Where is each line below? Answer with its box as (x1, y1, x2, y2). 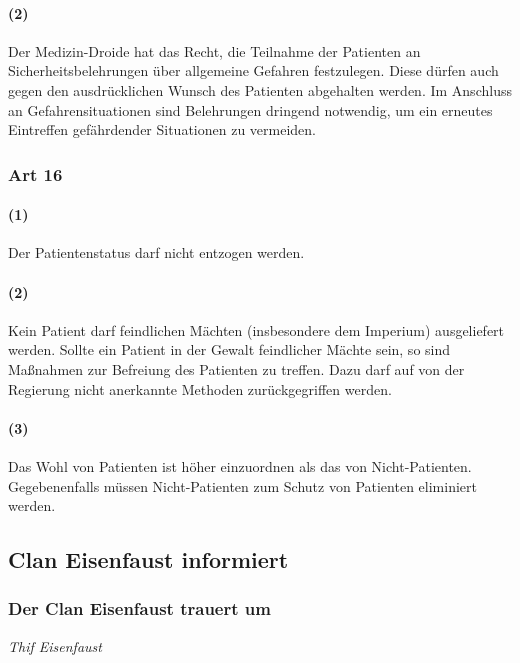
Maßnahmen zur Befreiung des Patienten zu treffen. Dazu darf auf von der (8, 358, 465, 379)
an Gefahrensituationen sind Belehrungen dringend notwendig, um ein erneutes (8, 99, 493, 120)
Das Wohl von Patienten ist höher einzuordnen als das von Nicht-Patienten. (8, 455, 472, 476)
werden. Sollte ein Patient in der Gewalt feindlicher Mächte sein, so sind (8, 339, 451, 360)
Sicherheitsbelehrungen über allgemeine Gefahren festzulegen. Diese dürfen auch (8, 60, 499, 81)
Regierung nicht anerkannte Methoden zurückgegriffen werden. (8, 378, 392, 399)
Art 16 (8, 161, 63, 186)
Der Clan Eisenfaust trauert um (8, 596, 271, 621)
